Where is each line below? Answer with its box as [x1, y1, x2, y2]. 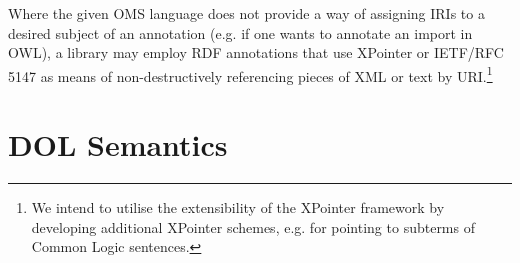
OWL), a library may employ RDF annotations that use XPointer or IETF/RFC [8, 42, 504, 63]
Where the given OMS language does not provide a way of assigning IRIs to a [8, 3, 485, 23]
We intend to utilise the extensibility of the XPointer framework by [31, 197, 445, 218]
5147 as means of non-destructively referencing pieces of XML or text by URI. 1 [8, 62, 493, 86]
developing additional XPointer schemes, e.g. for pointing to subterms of [31, 216, 475, 237]
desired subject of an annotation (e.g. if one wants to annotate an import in [8, 22, 473, 43]
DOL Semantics [8, 124, 228, 165]
